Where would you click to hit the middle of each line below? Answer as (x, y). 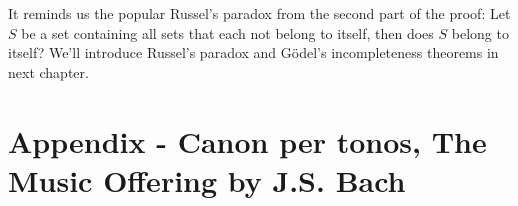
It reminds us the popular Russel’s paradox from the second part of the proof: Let (259, 13)
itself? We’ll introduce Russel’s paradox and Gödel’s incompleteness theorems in (253, 52)
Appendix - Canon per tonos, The (247, 140)
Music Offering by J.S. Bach (207, 179)
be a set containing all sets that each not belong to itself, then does (227, 32)
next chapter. (48, 71)
